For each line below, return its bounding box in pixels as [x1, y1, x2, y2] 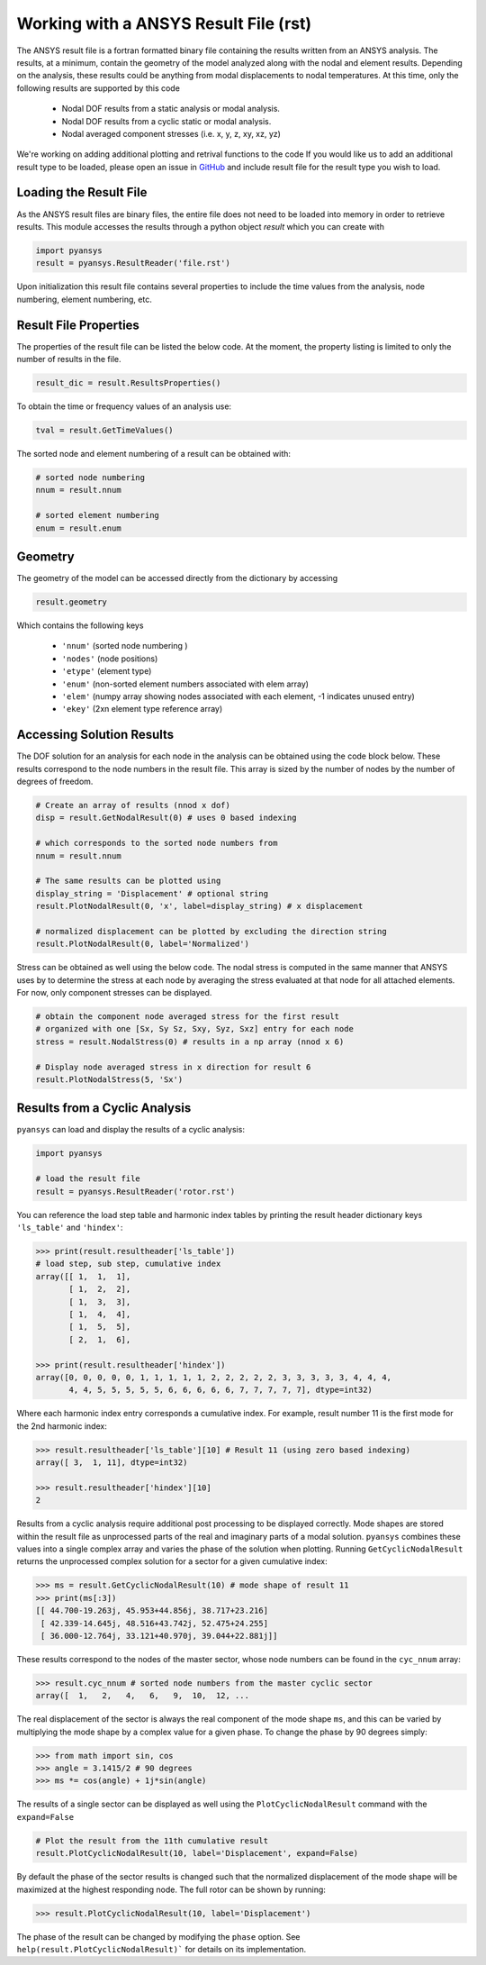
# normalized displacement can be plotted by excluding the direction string [35, 926, 387, 936]
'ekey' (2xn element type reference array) [61, 704, 223, 714]
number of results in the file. [16, 354, 121, 365]
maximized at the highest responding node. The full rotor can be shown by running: [16, 1884, 326, 1895]
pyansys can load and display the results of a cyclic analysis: [16, 1124, 245, 1135]
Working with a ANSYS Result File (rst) [16, 14, 312, 33]
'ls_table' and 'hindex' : [16, 1222, 123, 1233]
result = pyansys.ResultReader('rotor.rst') [35, 1186, 236, 1196]
